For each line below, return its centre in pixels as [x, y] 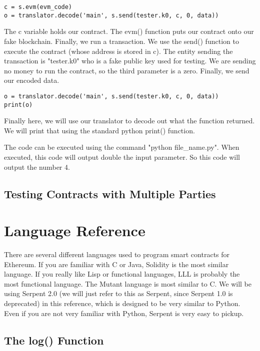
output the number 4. [37, 167]
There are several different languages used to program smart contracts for [117, 254]
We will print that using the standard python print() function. [99, 130]
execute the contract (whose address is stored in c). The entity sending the [118, 51]
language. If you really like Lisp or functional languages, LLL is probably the [122, 274]
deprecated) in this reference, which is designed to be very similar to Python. [122, 303]
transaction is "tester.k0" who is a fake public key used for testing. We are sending [130, 61]
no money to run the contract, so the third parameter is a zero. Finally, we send [127, 70]
